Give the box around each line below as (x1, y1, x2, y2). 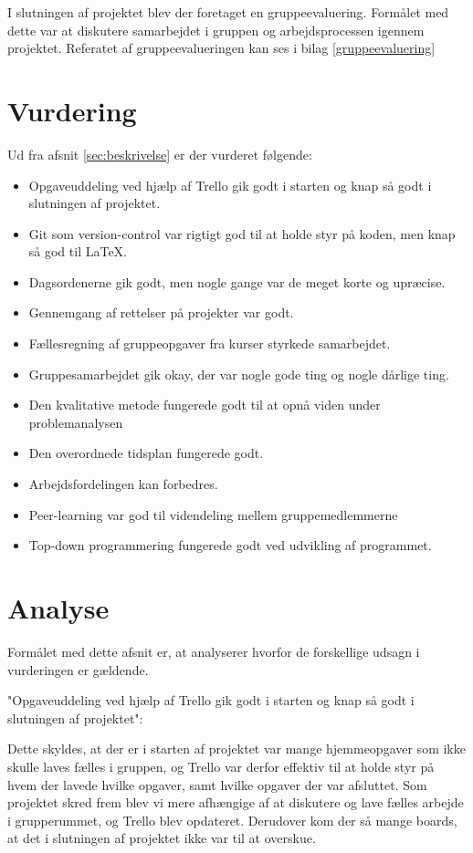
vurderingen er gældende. (7, 660, 149, 679)
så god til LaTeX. (28, 242, 128, 261)
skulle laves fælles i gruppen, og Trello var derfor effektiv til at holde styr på (7, 756, 435, 775)
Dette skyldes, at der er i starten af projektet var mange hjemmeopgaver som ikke (7, 739, 466, 758)
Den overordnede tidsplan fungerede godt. (28, 443, 264, 463)
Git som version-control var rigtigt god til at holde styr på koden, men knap (28, 224, 456, 243)
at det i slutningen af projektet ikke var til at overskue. (7, 828, 316, 848)
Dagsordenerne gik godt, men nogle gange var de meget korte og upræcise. (28, 272, 446, 291)
